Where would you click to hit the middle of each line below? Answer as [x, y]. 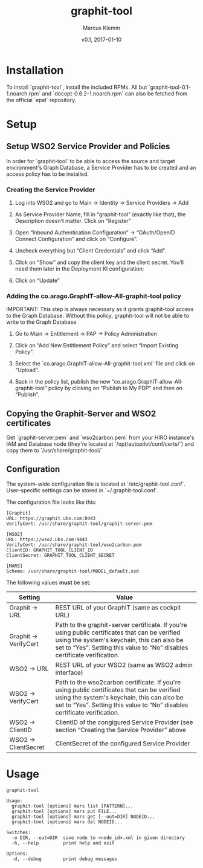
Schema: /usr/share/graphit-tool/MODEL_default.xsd [72, 571]
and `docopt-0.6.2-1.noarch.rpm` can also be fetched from [115, 93]
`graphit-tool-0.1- [170, 87]
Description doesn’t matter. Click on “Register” [73, 220]
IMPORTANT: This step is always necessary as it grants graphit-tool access [100, 309]
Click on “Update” [37, 280]
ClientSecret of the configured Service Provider [123, 743]
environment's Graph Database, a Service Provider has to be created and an [101, 167]
